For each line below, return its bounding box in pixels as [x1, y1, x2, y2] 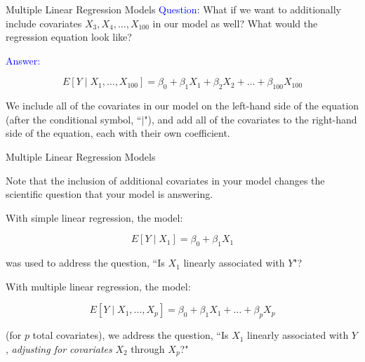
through [131, 341, 165, 356]
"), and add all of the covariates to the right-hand [144, 112, 357, 126]
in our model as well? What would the [152, 15, 318, 30]
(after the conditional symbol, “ [6, 112, 142, 126]
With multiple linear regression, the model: [6, 279, 191, 293]
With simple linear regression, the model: [6, 210, 183, 224]
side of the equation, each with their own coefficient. [6, 126, 230, 140]
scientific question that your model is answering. [6, 187, 213, 201]
